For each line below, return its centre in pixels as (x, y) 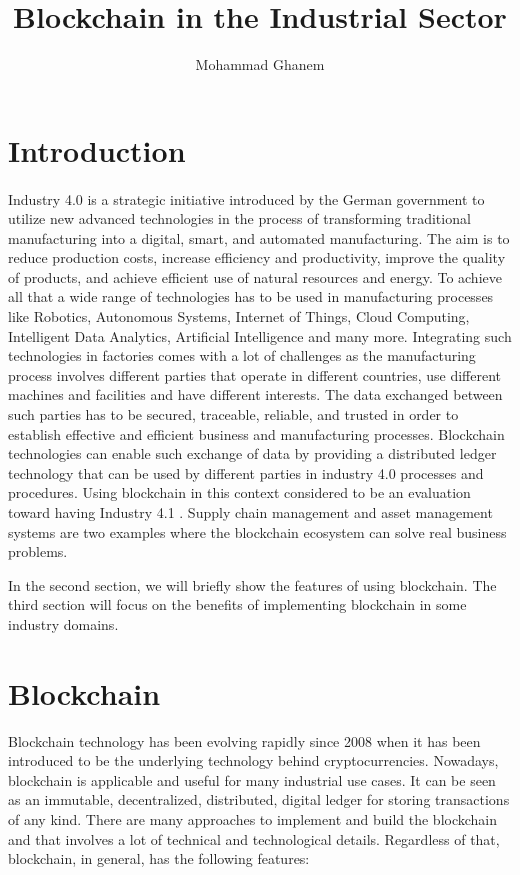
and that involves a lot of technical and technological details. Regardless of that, (254, 838)
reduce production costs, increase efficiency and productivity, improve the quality (257, 257)
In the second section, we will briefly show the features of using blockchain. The (252, 584)
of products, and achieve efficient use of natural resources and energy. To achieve (255, 276)
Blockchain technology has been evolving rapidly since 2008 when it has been (244, 740)
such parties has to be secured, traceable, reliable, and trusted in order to (233, 414)
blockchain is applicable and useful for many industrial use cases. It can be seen (252, 779)
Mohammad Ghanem (260, 64)
